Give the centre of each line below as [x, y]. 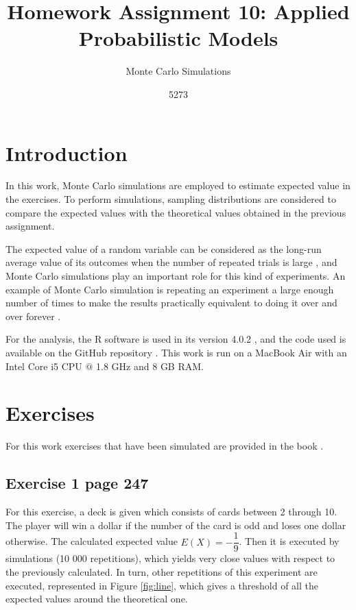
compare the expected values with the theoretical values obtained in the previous [176, 212]
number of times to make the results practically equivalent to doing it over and [171, 303]
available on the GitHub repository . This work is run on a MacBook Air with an [176, 352]
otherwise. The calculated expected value [92, 541]
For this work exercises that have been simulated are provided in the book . [165, 446]
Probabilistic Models [178, 38]
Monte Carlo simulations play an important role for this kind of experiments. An [176, 276]
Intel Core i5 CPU [44, 366]
